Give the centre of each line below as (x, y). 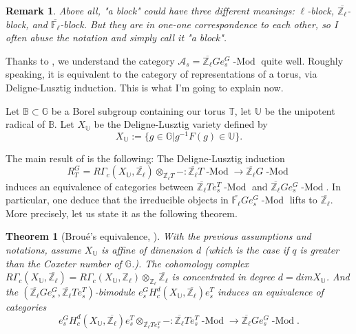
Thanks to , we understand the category (90, 60)
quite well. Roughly (302, 60)
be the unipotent (300, 110)
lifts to (303, 200)
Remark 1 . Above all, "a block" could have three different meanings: (150, 10)
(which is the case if (247, 249)
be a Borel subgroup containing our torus (138, 110)
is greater (320, 249)
